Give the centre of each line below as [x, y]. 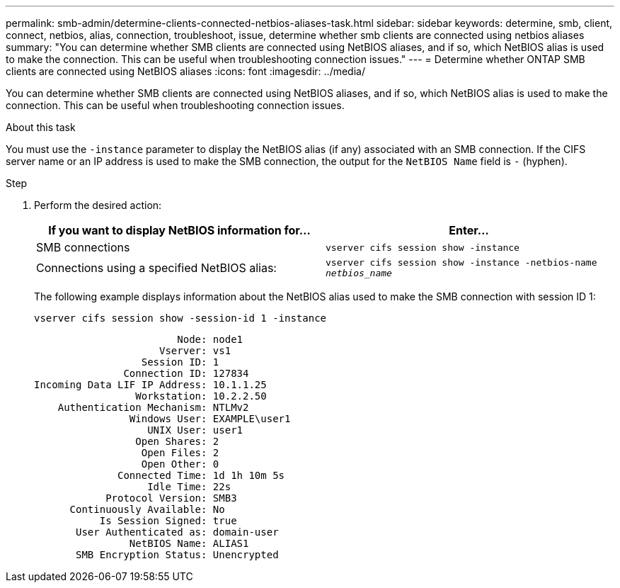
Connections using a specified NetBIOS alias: [156, 268]
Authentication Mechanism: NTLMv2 [153, 407]
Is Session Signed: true [168, 521]
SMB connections [83, 247]
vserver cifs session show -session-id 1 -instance [180, 318]
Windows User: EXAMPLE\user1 [210, 419]
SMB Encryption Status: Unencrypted [177, 555]
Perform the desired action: [98, 205]
